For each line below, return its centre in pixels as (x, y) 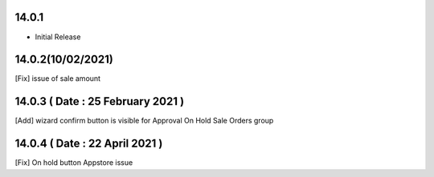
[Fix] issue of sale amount (57, 78)
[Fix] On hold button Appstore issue (74, 163)
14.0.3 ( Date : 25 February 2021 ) (100, 101)
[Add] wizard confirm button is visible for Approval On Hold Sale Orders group (144, 121)
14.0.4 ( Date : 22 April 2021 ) (89, 144)
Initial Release (58, 37)
